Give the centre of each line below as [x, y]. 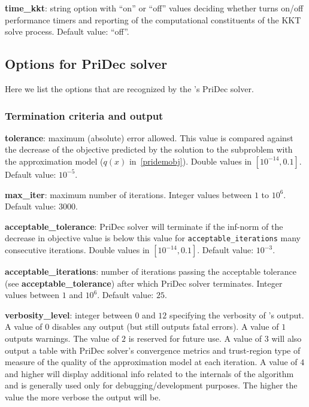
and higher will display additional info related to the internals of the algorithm [149, 373]
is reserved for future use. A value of [195, 338]
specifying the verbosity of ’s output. [237, 315]
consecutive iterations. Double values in [77, 250]
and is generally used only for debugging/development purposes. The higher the [151, 385]
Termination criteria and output [84, 115]
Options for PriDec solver [86, 64]
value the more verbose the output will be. [83, 397]
